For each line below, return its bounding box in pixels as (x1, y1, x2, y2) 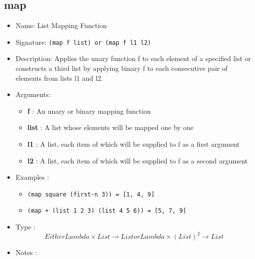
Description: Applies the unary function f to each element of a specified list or (15, 53, 251, 64)
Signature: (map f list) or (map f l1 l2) (15, 36, 151, 47)
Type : (15, 222, 36, 232)
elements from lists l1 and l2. (15, 72, 103, 83)
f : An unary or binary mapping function (27, 105, 151, 116)
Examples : (15, 172, 49, 182)
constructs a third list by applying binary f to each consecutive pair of (15, 63, 228, 73)
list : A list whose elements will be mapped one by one (27, 122, 194, 132)
